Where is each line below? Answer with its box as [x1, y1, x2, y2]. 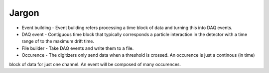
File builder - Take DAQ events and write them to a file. [21, 45, 134, 51]
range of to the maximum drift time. [21, 38, 95, 44]
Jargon [9, 7, 39, 18]
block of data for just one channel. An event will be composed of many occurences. [9, 61, 181, 67]
